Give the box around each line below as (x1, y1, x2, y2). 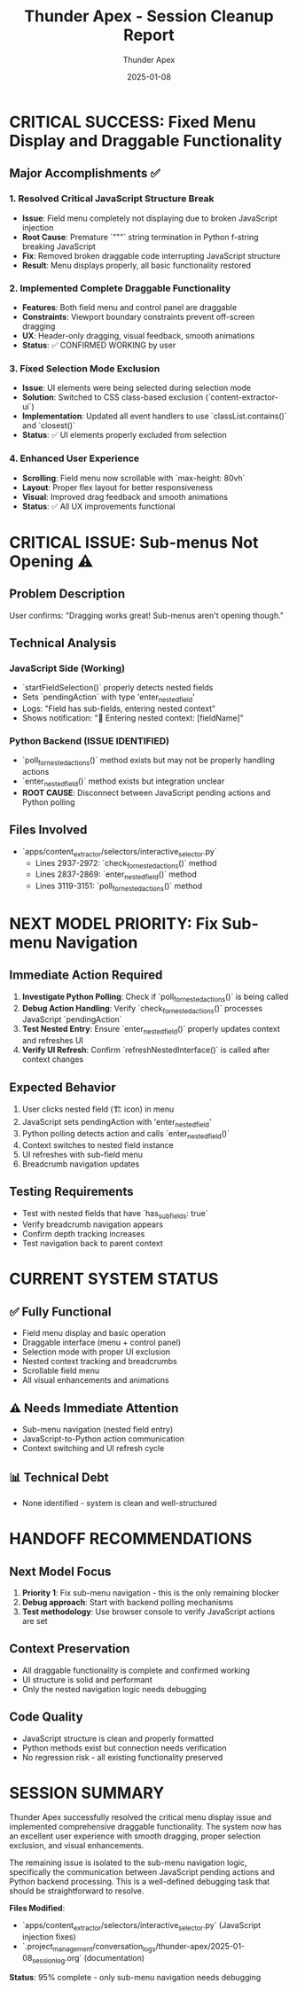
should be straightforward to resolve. (9, 1886, 145, 1896)
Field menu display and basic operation (21, 1328, 167, 1339)
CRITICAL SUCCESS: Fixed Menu (9, 112, 257, 132)
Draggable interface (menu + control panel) (21, 1337, 182, 1348)
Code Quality (9, 1709, 83, 1725)
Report (123, 25, 175, 45)
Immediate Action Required (9, 968, 163, 983)
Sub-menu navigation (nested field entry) (21, 1425, 174, 1435)
